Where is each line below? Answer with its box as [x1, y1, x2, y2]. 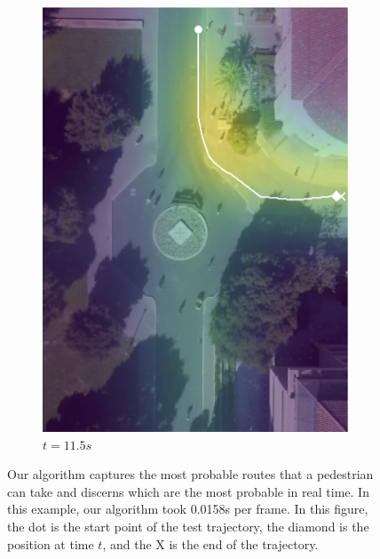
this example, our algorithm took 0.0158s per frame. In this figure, [7, 499, 368, 518]
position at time [7, 534, 94, 553]
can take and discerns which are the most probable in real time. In [7, 482, 369, 500]
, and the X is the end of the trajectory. [102, 534, 319, 553]
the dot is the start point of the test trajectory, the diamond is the [7, 516, 369, 535]
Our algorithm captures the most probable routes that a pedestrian [7, 465, 374, 483]
